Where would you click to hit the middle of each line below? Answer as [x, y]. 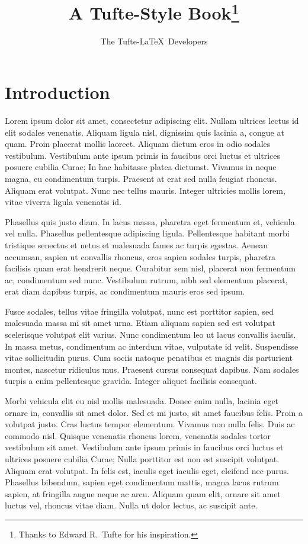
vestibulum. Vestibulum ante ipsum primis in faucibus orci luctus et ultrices [143, 155]
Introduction [57, 92]
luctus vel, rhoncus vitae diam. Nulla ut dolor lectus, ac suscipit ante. [131, 505]
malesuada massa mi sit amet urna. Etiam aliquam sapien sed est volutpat [140, 323]
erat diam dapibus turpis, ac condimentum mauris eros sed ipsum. [125, 291]
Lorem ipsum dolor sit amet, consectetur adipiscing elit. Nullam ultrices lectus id [152, 120]
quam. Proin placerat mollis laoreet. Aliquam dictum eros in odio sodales [138, 144]
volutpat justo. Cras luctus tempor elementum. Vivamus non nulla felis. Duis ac [150, 424]
